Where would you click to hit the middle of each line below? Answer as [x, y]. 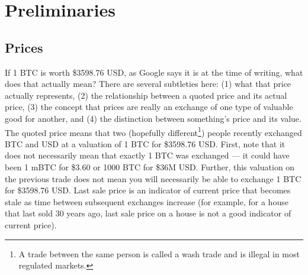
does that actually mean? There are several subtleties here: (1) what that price [148, 84]
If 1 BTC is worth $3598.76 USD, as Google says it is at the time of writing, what [154, 72]
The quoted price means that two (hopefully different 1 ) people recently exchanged [153, 131]
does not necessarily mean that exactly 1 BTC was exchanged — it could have [147, 155]
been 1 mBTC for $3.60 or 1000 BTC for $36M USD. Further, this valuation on [150, 166]
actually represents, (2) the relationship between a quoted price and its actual [146, 95]
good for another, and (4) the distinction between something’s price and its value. [153, 118]
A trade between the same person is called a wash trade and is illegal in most [159, 253]
